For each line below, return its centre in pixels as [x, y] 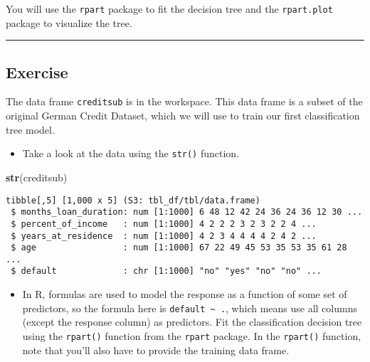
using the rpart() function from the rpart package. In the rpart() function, [192, 335]
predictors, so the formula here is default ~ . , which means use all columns [190, 308]
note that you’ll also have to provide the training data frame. [156, 350]
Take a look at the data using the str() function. [131, 153]
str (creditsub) [37, 177]
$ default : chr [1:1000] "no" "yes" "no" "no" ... [166, 271]
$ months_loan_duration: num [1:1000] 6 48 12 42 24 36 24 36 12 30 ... [187, 212]
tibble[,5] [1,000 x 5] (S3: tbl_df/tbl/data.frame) [133, 200]
